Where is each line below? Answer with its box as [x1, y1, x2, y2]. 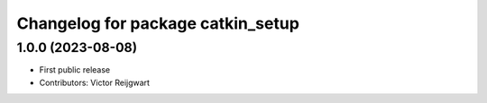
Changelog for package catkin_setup [16, 13, 299, 33]
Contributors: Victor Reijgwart [39, 77, 151, 88]
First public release [39, 64, 111, 75]
